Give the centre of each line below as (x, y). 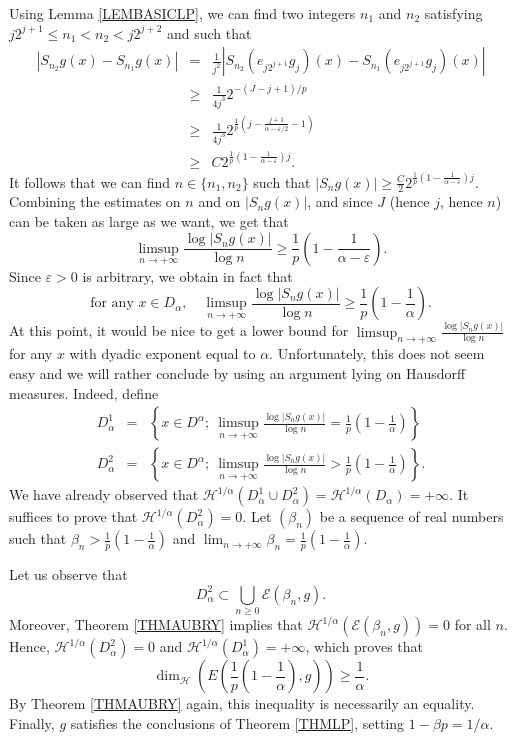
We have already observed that (104, 494)
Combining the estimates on (95, 201)
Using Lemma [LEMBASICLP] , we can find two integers (182, 13)
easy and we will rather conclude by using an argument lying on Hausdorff (237, 372)
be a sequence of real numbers (411, 516)
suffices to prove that (73, 516)
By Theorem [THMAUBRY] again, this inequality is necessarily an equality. (242, 703)
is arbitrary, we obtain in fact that (187, 275)
